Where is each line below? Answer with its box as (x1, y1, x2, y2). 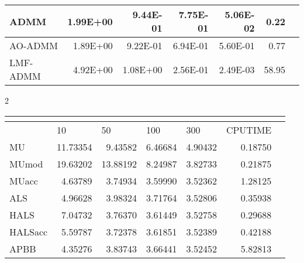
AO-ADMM (9, 39, 58, 52)
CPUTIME (226, 122, 272, 136)
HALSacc (9, 224, 48, 238)
